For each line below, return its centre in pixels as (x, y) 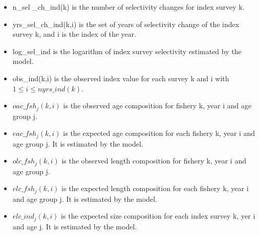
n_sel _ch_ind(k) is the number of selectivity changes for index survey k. (128, 7)
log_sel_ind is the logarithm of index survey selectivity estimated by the (127, 51)
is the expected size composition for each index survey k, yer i (158, 216)
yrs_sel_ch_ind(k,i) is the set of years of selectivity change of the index (126, 24)
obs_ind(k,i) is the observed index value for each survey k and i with (121, 78)
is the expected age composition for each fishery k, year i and (159, 133)
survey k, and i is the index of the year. (74, 34)
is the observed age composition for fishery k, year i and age (157, 105)
